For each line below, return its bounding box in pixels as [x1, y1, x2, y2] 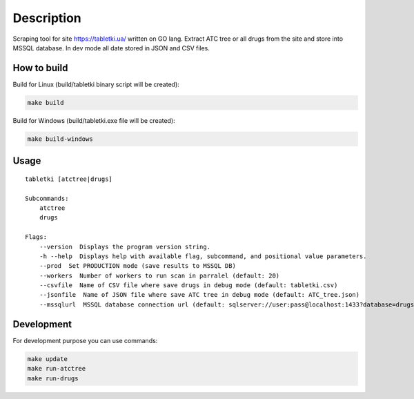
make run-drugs [27, 374, 79, 382]
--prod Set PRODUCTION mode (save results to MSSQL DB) [39, 262, 236, 270]
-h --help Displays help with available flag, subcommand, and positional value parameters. [39, 252, 367, 260]
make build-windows [27, 135, 93, 143]
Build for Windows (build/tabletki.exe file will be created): [12, 116, 175, 124]
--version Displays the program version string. [39, 242, 210, 251]
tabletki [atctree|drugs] [25, 175, 113, 183]
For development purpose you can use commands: [12, 336, 158, 344]
